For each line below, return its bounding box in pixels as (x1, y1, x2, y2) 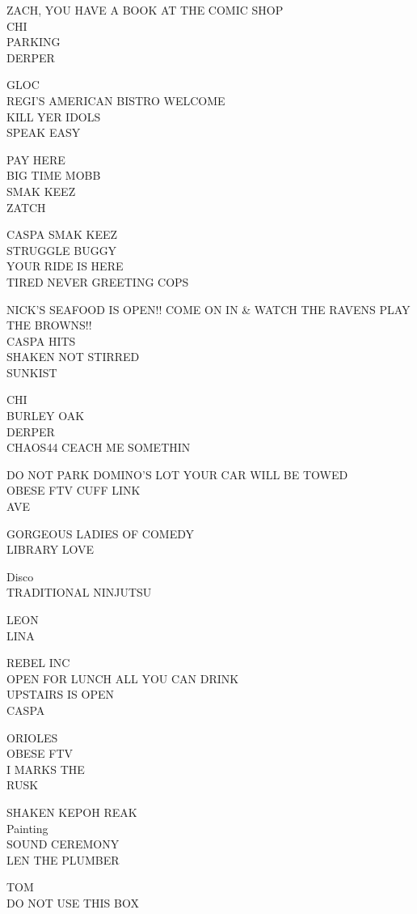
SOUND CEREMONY (6, 835, 120, 852)
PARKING (6, 33, 61, 50)
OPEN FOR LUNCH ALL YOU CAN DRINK (6, 670, 239, 687)
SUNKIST (6, 363, 57, 380)
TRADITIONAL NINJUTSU (6, 584, 152, 601)
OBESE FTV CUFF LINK (6, 482, 141, 499)
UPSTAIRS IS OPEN (6, 686, 115, 703)
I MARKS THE (6, 760, 85, 777)
